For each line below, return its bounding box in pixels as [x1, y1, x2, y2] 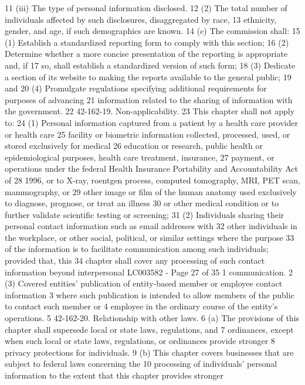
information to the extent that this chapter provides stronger [5, 369, 224, 381]
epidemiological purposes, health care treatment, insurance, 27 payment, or [5, 151, 274, 163]
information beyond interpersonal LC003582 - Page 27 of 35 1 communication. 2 [5, 265, 293, 278]
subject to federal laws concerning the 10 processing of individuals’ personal [5, 357, 277, 370]
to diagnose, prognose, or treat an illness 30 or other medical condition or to [5, 197, 279, 209]
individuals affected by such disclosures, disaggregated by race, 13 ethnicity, [5, 13, 277, 25]
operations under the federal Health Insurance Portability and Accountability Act [5, 162, 298, 175]
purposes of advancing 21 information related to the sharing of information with [5, 93, 293, 105]
